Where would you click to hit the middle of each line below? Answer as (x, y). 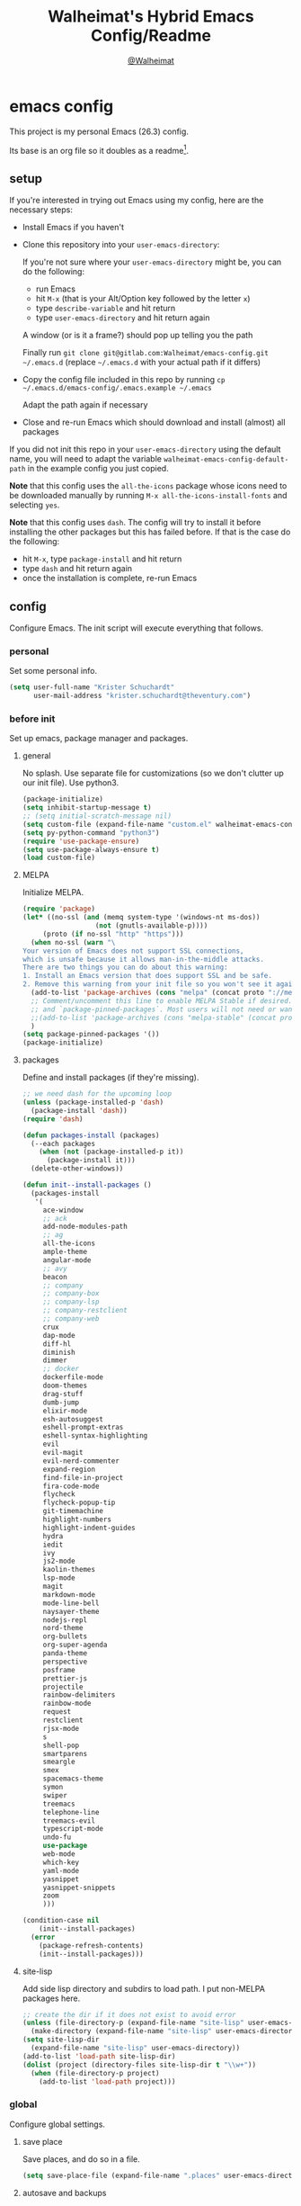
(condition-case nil (61, 1921)
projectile (63, 1687)
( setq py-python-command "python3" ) (91, 833)
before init (32, 719)
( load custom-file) (59, 858)
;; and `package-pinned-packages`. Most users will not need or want (164, 1009)
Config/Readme (151, 36)
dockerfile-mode (73, 1377)
